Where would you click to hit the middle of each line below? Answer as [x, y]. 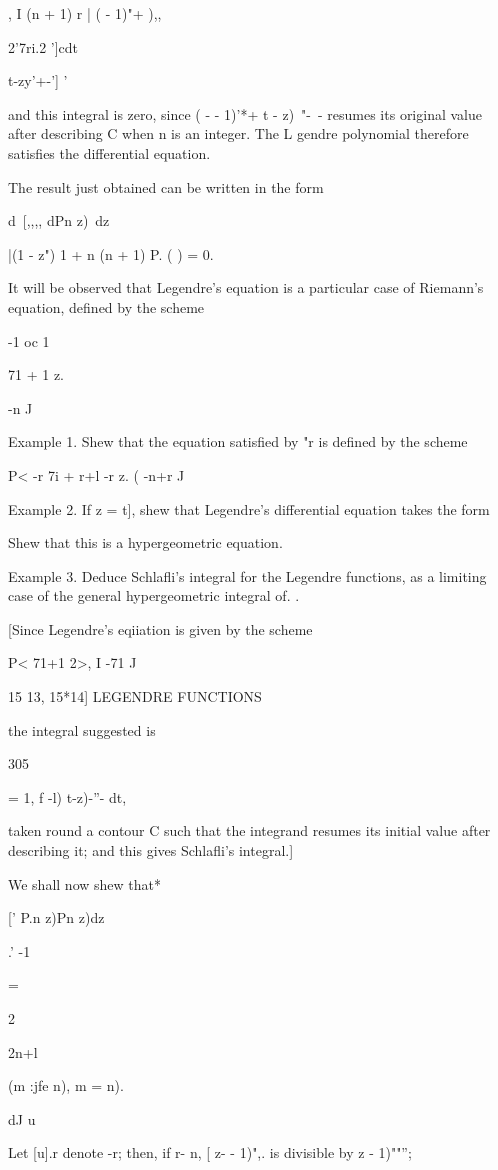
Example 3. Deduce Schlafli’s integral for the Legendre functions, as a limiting [247, 575]
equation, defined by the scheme [106, 306]
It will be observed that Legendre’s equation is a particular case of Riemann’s [246, 287]
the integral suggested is [82, 729]
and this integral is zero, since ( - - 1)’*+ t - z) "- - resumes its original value [245, 113]
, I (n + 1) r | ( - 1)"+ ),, [85, 13]
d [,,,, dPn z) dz [59, 220]
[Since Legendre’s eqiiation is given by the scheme [160, 628]
